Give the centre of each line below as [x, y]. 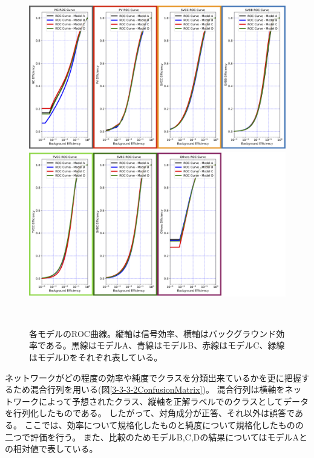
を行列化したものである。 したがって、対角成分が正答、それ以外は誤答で [150, 413]
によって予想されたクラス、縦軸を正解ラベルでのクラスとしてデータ [173, 401]
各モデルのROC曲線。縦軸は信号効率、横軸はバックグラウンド [153, 333]
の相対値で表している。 [51, 449]
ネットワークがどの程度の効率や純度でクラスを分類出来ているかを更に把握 [153, 377]
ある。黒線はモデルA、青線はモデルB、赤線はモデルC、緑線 [165, 345]
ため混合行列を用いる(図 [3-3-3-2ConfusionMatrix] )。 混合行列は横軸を [149, 389]
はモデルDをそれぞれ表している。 [96, 357]
